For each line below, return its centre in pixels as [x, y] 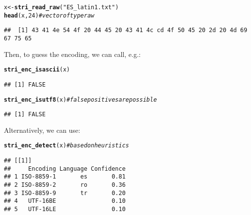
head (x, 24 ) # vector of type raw [49, 15]
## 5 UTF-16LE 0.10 [65, 209]
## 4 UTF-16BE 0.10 [65, 201]
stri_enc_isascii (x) [37, 70]
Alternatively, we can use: [42, 130]
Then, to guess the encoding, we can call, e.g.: [72, 54]
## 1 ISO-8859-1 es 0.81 [65, 177]
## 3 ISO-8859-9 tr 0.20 [65, 193]
